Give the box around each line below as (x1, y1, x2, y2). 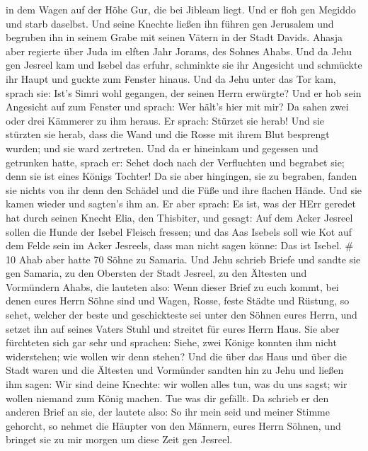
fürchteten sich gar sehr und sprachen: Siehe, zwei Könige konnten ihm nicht (6, 335, 337, 350)
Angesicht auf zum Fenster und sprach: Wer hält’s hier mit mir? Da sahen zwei (6, 99, 349, 114)
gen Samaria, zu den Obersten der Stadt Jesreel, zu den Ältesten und (6, 266, 307, 280)
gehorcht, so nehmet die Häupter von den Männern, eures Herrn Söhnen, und (6, 418, 341, 433)
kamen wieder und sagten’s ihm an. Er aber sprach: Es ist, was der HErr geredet (6, 196, 356, 211)
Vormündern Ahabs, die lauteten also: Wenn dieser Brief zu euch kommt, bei (6, 279, 339, 294)
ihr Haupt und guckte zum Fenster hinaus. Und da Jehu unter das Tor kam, (6, 71, 336, 86)
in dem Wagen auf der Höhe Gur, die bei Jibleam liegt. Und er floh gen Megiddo (6, 2, 356, 16)
